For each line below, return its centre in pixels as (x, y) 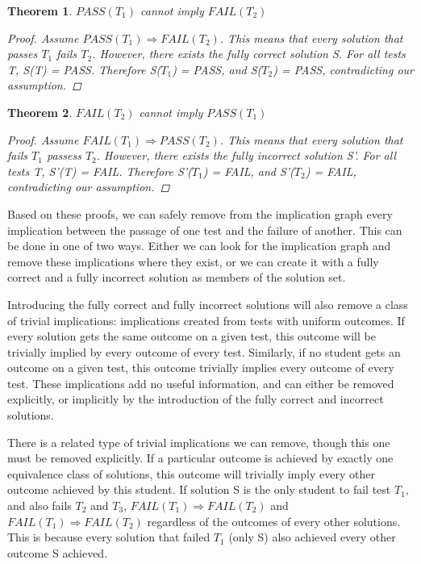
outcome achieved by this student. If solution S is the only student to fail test (199, 489)
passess (64, 155)
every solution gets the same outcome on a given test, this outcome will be (192, 336)
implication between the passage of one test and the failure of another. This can (205, 230)
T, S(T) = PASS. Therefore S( (84, 69)
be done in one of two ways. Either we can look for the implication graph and (199, 246)
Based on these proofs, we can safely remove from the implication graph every (200, 213)
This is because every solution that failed (109, 537)
